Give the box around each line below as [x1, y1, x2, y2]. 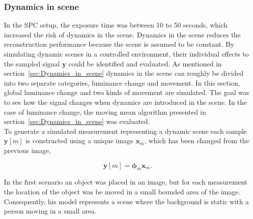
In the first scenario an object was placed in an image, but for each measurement [4, 177, 248, 187]
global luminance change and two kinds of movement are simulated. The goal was [4, 87, 250, 97]
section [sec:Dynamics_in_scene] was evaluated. [4, 116, 150, 126]
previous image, [4, 145, 51, 155]
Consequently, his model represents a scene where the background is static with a [4, 196, 249, 206]
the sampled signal [4, 58, 60, 68]
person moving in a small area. [4, 206, 97, 216]
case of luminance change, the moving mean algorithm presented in [4, 106, 206, 117]
